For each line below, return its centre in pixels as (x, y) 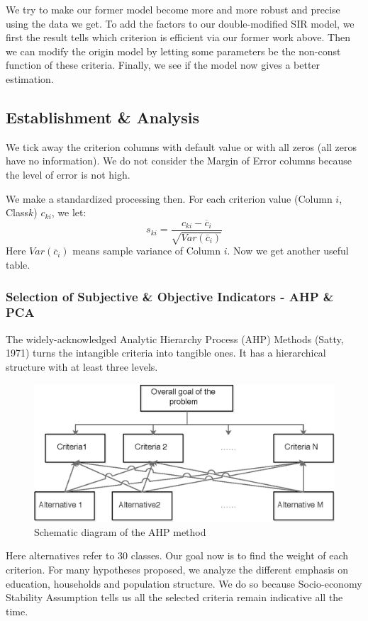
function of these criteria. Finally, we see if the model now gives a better (163, 65)
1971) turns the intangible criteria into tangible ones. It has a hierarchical (166, 353)
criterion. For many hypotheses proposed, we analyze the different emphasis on (177, 569)
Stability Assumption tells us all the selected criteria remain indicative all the (174, 597)
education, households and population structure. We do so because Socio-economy (184, 583)
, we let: (69, 212)
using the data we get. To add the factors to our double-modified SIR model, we (180, 23)
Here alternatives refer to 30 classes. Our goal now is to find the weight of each (177, 555)
